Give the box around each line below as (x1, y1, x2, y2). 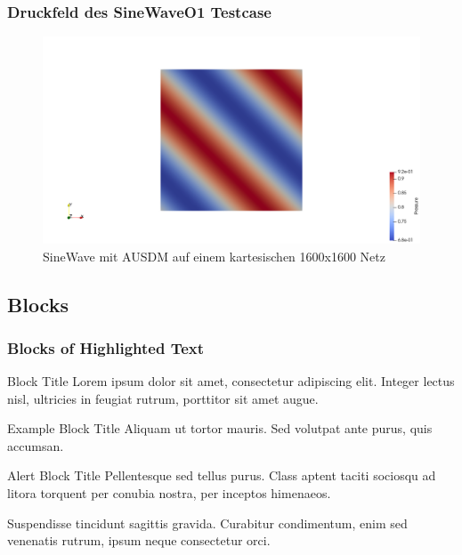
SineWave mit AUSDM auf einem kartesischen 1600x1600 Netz (43, 246, 385, 265)
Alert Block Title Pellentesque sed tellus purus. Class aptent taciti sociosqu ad (7, 466, 436, 485)
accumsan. (7, 436, 64, 454)
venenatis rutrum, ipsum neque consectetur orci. (7, 531, 271, 550)
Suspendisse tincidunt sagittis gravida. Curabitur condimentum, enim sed (7, 513, 408, 532)
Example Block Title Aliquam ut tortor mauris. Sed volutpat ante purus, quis (7, 419, 433, 438)
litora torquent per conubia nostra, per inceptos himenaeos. (7, 484, 331, 503)
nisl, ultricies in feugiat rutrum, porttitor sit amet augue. (7, 389, 319, 407)
